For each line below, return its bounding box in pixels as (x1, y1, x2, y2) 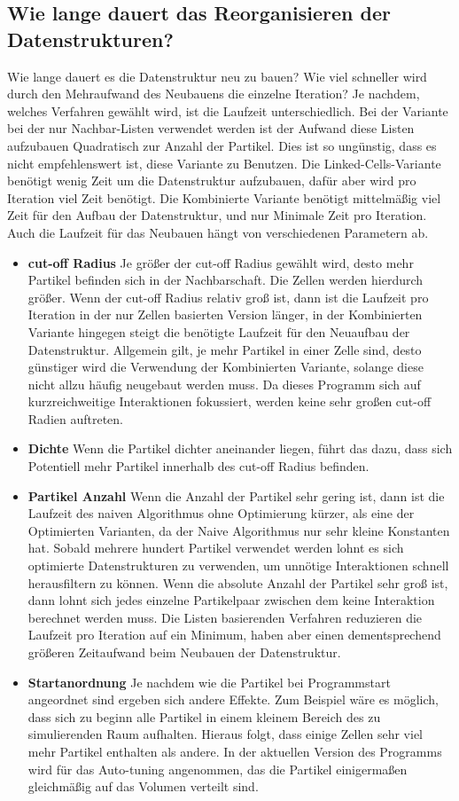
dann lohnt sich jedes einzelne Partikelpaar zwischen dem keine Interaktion (27, 591, 435, 609)
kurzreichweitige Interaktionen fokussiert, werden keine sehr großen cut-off (27, 392, 432, 411)
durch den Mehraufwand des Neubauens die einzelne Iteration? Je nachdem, (7, 84, 420, 103)
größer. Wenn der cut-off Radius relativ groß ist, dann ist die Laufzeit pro (27, 287, 429, 306)
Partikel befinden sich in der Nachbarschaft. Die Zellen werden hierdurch (27, 271, 424, 289)
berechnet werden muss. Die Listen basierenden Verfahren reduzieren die (27, 608, 423, 626)
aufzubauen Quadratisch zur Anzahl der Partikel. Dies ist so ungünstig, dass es (7, 136, 437, 154)
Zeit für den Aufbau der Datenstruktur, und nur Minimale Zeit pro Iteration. (7, 206, 427, 224)
